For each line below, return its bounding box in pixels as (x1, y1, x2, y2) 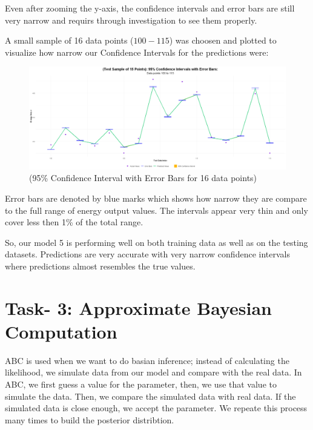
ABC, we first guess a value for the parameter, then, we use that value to (5, 377, 277, 390)
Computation (5, 319, 117, 343)
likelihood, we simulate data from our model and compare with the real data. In (5, 366, 302, 379)
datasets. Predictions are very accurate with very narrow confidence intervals (5, 248, 290, 260)
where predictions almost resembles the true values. (5, 259, 196, 272)
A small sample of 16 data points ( (5, 34, 134, 47)
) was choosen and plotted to (169, 34, 277, 47)
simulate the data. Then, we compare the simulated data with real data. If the (5, 389, 296, 402)
